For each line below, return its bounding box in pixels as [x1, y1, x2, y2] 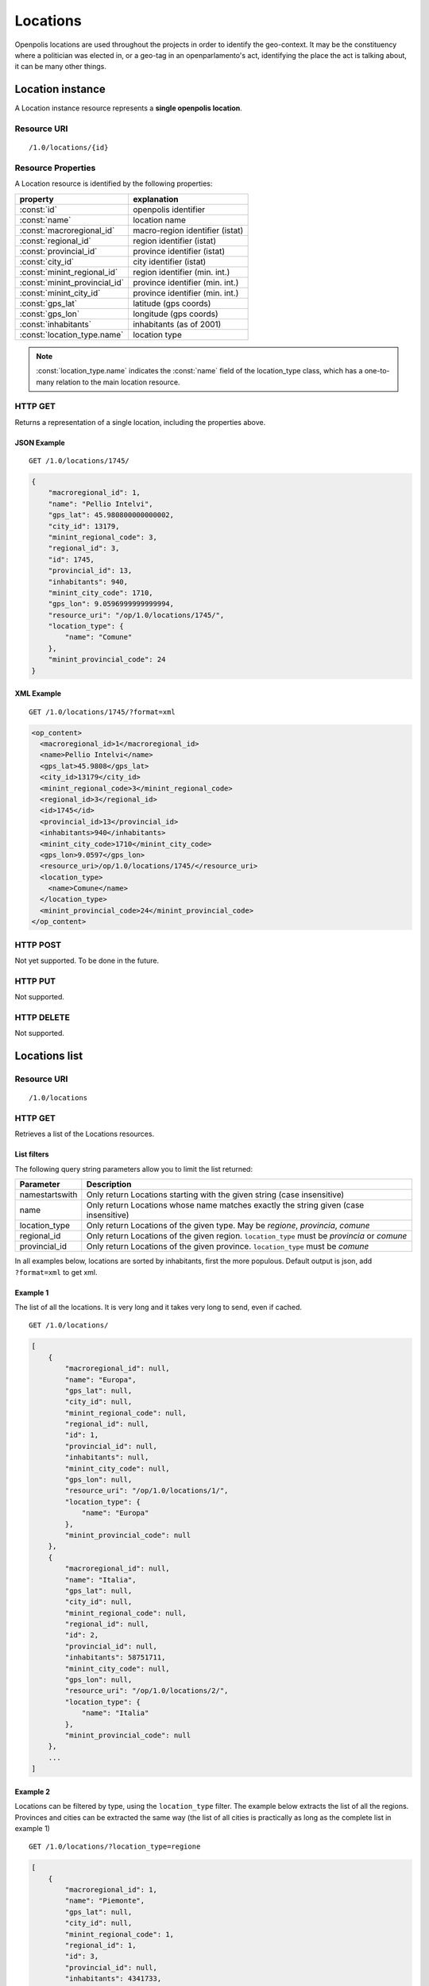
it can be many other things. [14, 62, 106, 71]
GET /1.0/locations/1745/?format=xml [29, 707, 176, 717]
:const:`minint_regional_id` [19, 266, 118, 277]
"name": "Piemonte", [64, 1896, 145, 1906]
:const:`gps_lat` [19, 298, 78, 309]
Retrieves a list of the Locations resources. [14, 1129, 155, 1139]
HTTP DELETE [14, 1011, 71, 1022]
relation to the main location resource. [56, 377, 180, 387]
